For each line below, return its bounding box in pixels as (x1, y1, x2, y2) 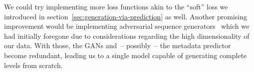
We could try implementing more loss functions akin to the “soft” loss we (4, 1, 228, 11)
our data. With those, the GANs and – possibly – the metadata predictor (4, 40, 231, 51)
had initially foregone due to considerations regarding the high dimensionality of (4, 30, 250, 41)
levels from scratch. (4, 60, 63, 70)
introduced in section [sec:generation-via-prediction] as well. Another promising (4, 11, 248, 21)
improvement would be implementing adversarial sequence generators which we (4, 21, 250, 31)
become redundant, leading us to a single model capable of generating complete (4, 50, 247, 60)
